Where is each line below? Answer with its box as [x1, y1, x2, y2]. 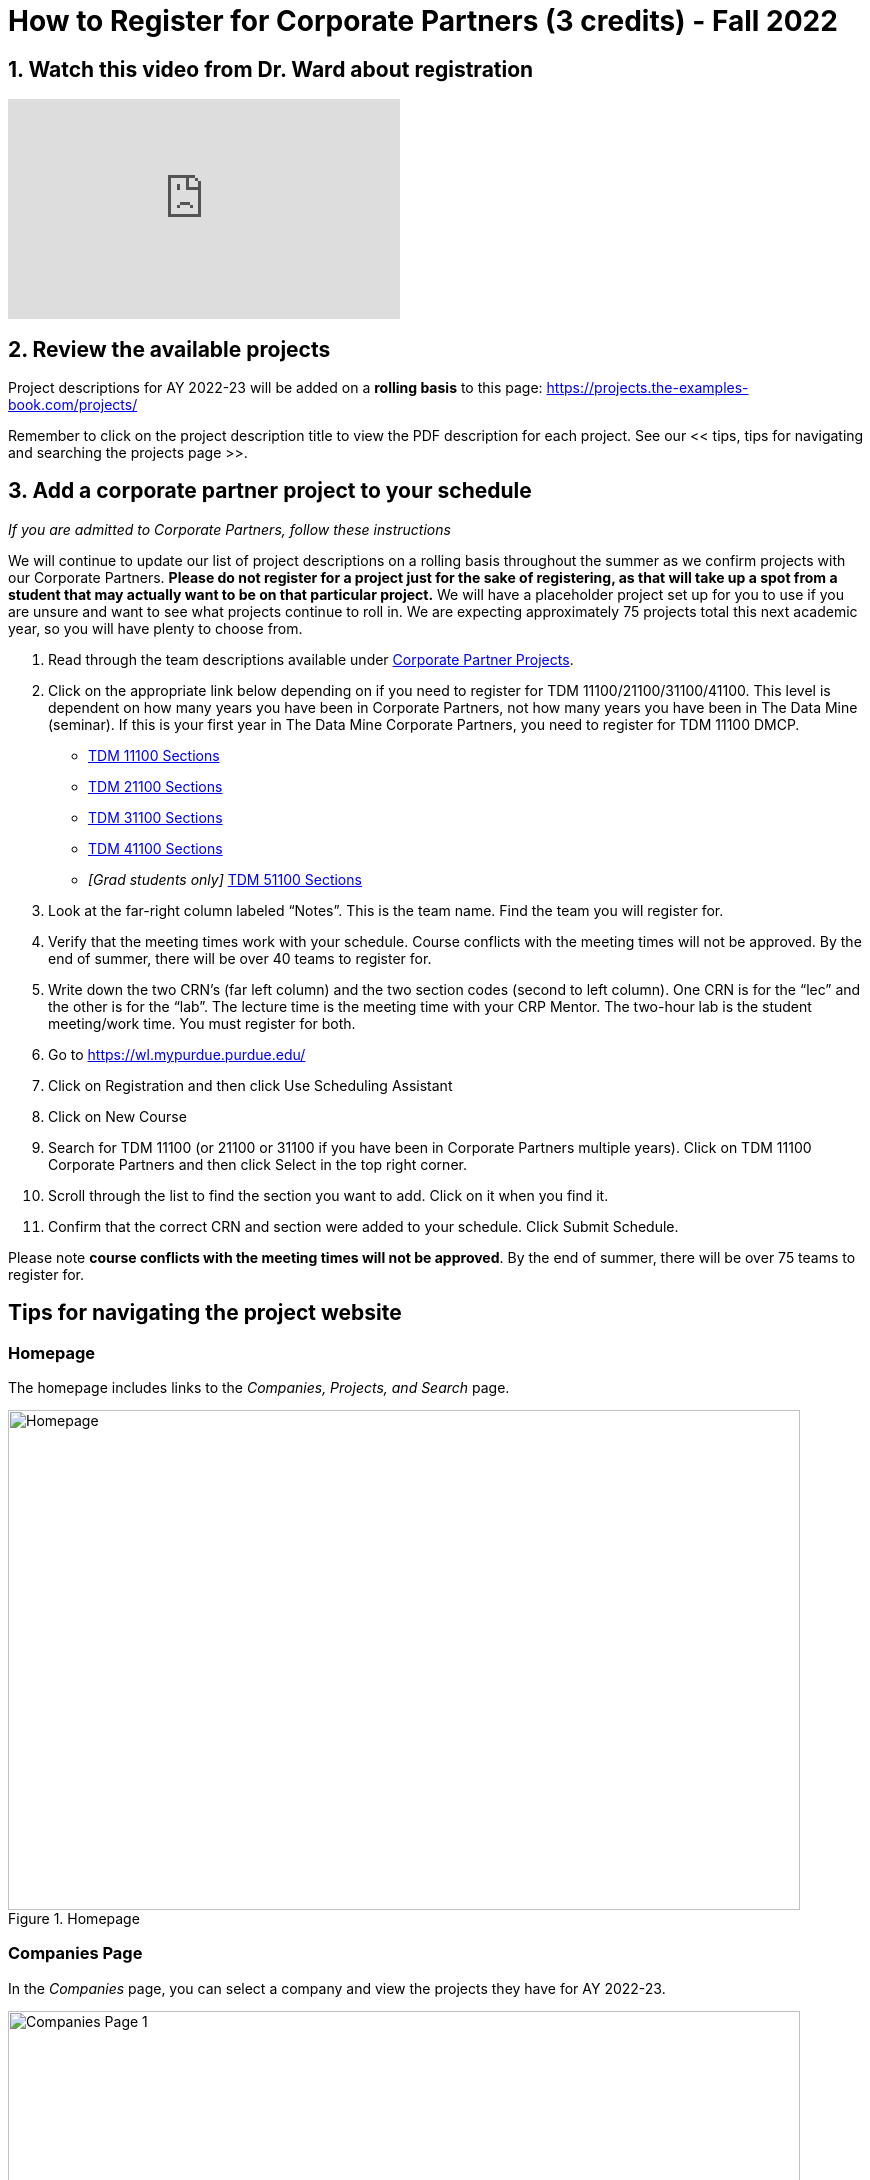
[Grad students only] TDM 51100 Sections [88, 870, 362, 888]
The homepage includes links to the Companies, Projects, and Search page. [8, 1379, 510, 1397]
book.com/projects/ [8, 396, 138, 414]
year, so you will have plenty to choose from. [8, 619, 303, 637]
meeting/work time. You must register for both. [48, 1014, 356, 1032]
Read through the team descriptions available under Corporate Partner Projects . [48, 650, 574, 668]
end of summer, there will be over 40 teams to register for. [48, 949, 432, 967]
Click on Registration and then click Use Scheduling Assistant [48, 1076, 453, 1094]
